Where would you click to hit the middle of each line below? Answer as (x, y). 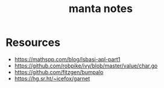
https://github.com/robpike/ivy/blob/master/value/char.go (86, 66)
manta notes (101, 9)
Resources (33, 42)
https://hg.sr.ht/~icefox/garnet (52, 78)
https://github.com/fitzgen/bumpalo (59, 72)
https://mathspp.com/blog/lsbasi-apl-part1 (67, 59)
